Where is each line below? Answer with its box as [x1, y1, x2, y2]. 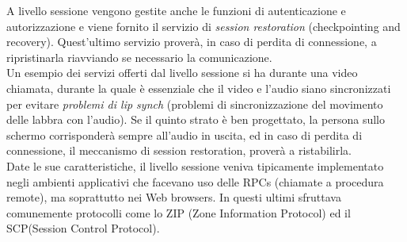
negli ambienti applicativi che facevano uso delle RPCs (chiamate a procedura [6, 173, 384, 190]
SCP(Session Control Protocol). [6, 220, 160, 236]
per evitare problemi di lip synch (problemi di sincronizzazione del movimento [6, 95, 383, 112]
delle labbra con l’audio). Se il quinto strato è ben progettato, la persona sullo [6, 111, 385, 128]
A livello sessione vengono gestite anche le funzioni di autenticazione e [6, 2, 346, 18]
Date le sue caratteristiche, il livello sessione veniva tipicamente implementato [6, 157, 384, 174]
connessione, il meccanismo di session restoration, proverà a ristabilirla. [6, 142, 352, 159]
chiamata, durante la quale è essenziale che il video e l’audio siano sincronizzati [6, 79, 391, 96]
